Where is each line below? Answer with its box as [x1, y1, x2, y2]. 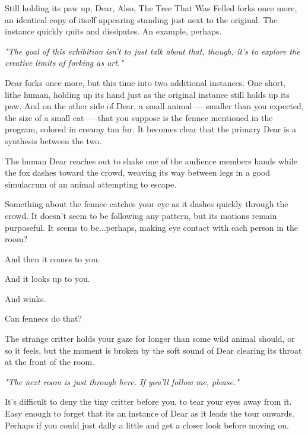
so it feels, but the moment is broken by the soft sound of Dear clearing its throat [5, 344, 302, 356]
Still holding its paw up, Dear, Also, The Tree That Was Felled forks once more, [5, 2, 297, 14]
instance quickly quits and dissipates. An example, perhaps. [5, 25, 222, 37]
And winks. [5, 292, 46, 304]
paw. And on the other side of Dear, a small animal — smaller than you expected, [5, 100, 304, 112]
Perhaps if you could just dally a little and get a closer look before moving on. [5, 418, 289, 431]
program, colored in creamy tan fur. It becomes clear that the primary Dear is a [5, 123, 297, 135]
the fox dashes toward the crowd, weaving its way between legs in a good [5, 166, 271, 179]
